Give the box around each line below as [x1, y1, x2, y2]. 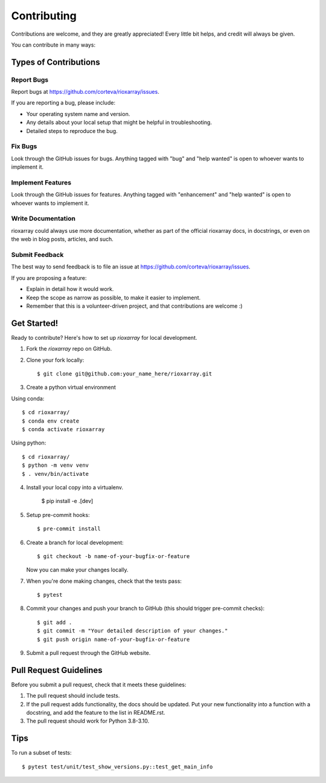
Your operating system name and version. [26, 110, 130, 117]
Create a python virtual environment [26, 384, 116, 391]
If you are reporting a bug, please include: [11, 99, 116, 106]
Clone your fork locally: [26, 356, 85, 363]
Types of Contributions [11, 57, 100, 67]
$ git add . [37, 619, 72, 626]
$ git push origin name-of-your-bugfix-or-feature [37, 635, 190, 643]
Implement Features [11, 178, 72, 187]
